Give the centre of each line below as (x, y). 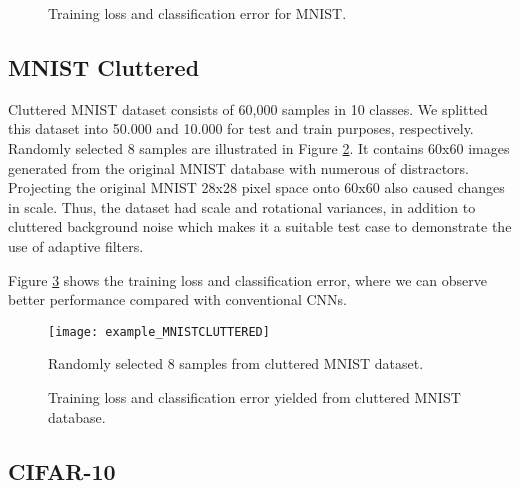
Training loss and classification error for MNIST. (197, 13)
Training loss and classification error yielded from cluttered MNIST (254, 396)
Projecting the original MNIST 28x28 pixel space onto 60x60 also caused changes (256, 187)
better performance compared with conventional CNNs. (177, 299)
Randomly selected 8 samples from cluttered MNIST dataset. (236, 363)
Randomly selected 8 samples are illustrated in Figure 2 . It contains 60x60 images (259, 147)
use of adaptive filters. (76, 245)
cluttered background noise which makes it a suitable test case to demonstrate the (260, 226)
